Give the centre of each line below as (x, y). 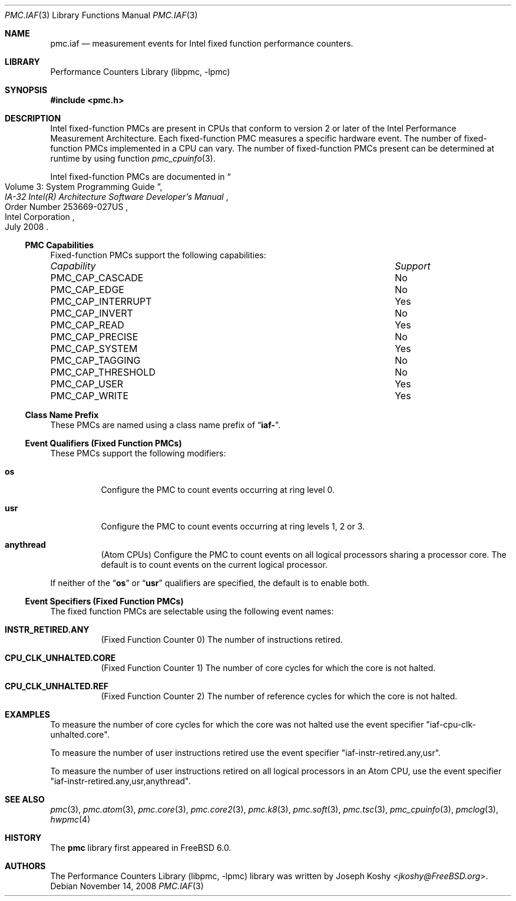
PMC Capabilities (59, 245)
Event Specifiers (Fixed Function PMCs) (104, 601)
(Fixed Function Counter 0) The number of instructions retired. (222, 639)
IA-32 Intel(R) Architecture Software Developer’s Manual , (117, 197)
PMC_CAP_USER (87, 384)
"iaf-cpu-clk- (451, 724)
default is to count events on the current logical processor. (214, 565)
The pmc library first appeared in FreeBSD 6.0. (141, 848)
